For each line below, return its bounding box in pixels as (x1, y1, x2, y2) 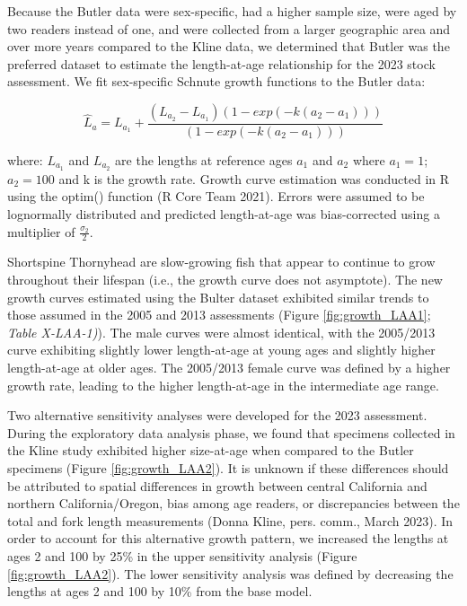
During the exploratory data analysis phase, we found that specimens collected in (7, 423, 455, 442)
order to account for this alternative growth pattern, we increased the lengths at (7, 529, 449, 548)
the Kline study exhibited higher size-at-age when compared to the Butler (7, 441, 414, 460)
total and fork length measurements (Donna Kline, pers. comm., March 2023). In (7, 511, 454, 530)
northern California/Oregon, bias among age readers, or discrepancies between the (7, 494, 460, 513)
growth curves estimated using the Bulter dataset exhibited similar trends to (7, 287, 429, 306)
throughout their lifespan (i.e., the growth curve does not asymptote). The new (7, 270, 443, 289)
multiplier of (7, 222, 75, 241)
